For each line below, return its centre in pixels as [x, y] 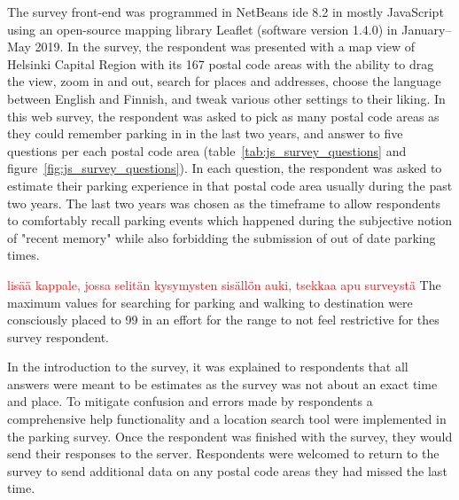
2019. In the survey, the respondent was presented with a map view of [225, 47]
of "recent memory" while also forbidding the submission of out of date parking [222, 237]
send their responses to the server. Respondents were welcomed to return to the [223, 453]
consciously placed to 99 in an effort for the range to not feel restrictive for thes [223, 320]
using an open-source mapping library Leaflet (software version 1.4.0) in [202, 29]
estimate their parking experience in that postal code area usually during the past [230, 185]
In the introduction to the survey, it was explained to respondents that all [208, 367]
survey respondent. [58, 336]
